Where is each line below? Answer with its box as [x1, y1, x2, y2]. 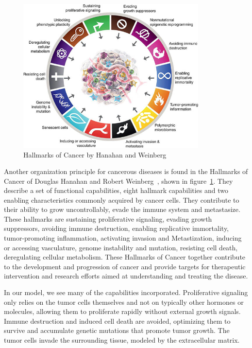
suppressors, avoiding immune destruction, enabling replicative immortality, [4, 223, 229, 233]
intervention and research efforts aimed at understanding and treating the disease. [4, 271, 248, 281]
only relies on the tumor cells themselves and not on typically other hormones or [4, 296, 244, 307]
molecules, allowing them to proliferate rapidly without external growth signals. [4, 306, 241, 316]
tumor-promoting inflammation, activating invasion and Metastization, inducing [4, 233, 242, 243]
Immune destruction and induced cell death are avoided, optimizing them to [4, 315, 231, 326]
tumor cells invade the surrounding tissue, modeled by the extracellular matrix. [4, 335, 240, 345]
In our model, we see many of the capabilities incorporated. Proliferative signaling [4, 287, 248, 297]
